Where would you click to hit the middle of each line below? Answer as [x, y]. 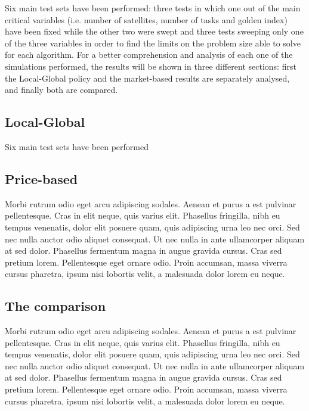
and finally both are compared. [61, 90]
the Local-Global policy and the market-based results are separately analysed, [147, 78]
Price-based [41, 178]
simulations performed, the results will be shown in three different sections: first [151, 66]
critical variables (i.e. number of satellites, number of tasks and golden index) [146, 19]
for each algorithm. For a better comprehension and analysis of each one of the [149, 55]
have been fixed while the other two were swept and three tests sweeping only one [154, 31]
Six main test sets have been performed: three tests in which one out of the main [153, 8]
